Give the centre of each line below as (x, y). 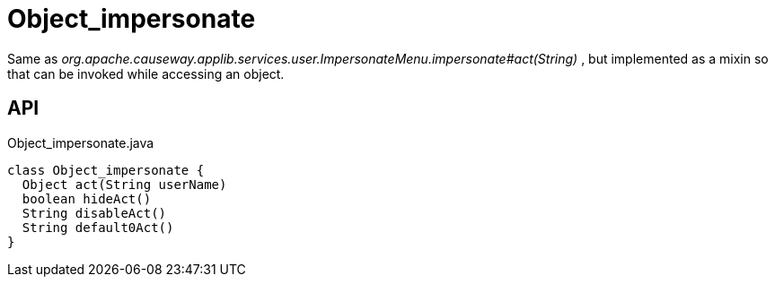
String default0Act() (98, 227)
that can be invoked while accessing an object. (146, 73)
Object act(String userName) (124, 184)
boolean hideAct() (87, 198)
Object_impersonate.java (81, 142)
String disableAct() (94, 213)
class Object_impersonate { (106, 170)
